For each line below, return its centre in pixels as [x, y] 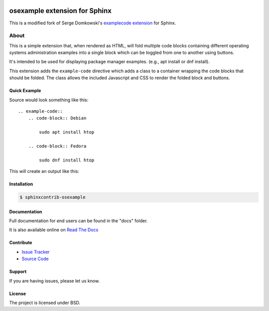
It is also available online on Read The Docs [54, 230]
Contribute [21, 243]
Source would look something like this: [49, 100]
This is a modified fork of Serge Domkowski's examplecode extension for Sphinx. [93, 23]
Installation [21, 184]
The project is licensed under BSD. [45, 303]
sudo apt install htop [67, 132]
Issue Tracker [36, 252]
